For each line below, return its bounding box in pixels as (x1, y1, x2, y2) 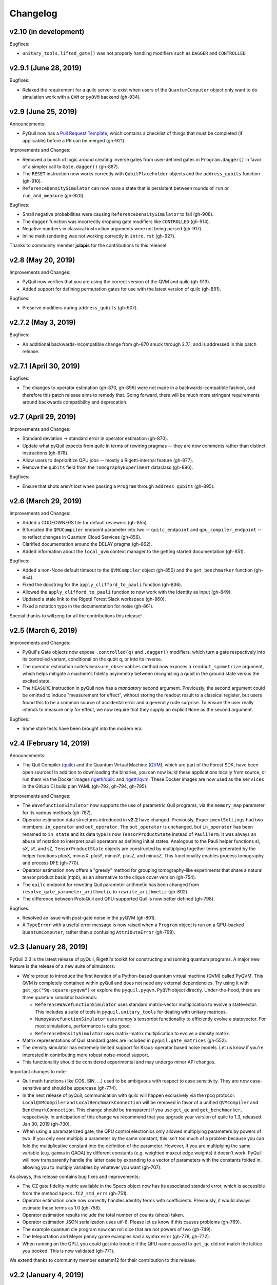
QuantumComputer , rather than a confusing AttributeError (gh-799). (22, 929, 175, 935)
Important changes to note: (9, 1068, 67, 1074)
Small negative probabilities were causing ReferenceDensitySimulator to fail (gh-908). (22, 211, 214, 217)
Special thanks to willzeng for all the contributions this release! (9, 612, 142, 619)
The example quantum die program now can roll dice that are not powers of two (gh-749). (22, 1226, 212, 1232)
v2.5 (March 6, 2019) (9, 626, 78, 635)
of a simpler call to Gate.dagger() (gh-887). (22, 163, 120, 170)
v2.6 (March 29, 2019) (9, 497, 82, 505)
